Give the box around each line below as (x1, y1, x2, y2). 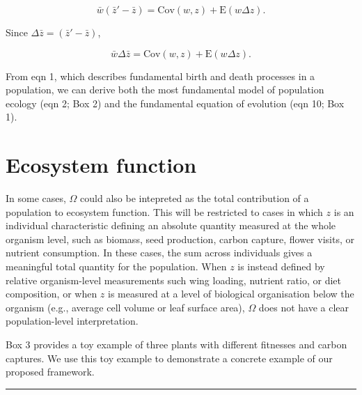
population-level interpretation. (6, 313, 139, 328)
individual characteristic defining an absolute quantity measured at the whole (6, 218, 336, 233)
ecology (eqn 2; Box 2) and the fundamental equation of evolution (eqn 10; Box (6, 95, 345, 110)
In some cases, (6, 191, 66, 206)
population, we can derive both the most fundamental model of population (6, 82, 324, 97)
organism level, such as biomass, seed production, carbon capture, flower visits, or (6, 231, 354, 246)
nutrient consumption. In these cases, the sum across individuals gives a (6, 245, 313, 260)
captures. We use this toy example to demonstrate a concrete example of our (6, 350, 333, 365)
